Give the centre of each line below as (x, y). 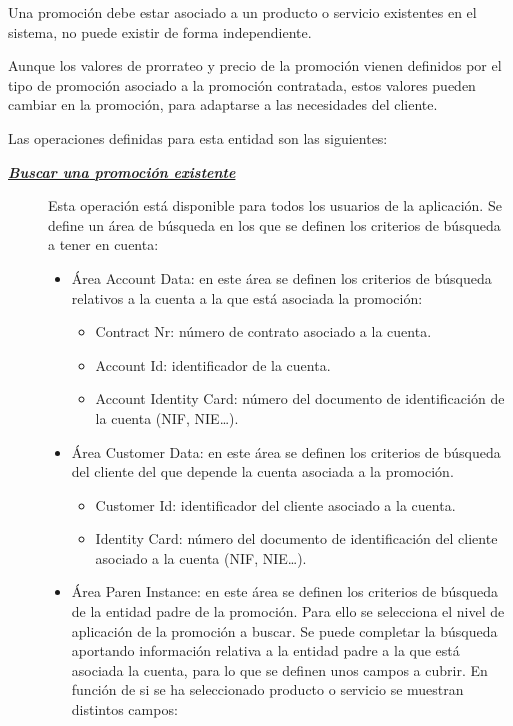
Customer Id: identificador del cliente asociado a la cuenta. (275, 504)
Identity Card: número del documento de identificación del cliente (296, 538)
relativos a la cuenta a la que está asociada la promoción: (247, 297)
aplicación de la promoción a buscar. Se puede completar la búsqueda (284, 630)
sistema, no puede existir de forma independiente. (160, 31)
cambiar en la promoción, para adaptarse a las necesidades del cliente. (223, 104)
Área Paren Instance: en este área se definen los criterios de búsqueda (285, 591)
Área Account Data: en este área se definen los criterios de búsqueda (281, 277)
